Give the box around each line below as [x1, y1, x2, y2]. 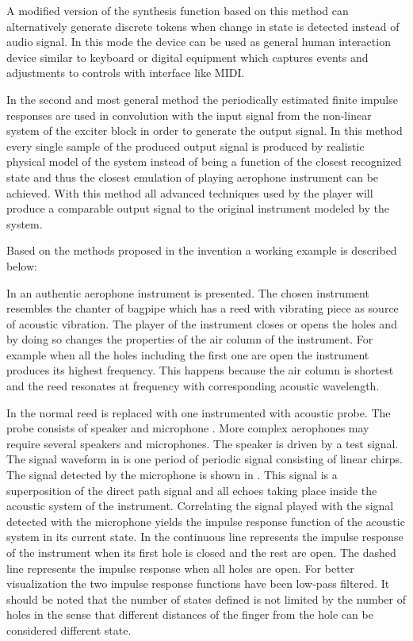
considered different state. [6, 621, 132, 638]
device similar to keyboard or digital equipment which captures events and [6, 48, 369, 65]
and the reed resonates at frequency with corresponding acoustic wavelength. [6, 378, 380, 394]
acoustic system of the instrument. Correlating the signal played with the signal [6, 497, 394, 514]
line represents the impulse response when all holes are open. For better [6, 559, 354, 576]
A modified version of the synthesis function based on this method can [6, 2, 349, 18]
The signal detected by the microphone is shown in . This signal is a [6, 466, 338, 483]
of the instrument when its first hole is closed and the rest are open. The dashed [6, 544, 396, 560]
